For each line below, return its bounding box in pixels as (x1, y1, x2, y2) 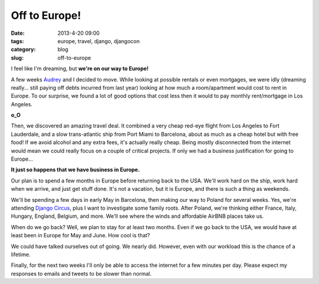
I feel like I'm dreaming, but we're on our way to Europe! (11, 65, 149, 72)
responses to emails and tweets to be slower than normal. (11, 270, 152, 277)
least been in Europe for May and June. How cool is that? (11, 232, 150, 239)
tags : (11, 37, 24, 44)
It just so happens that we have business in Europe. (11, 166, 140, 174)
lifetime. (11, 251, 31, 258)
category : (11, 46, 36, 53)
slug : (11, 54, 24, 61)
